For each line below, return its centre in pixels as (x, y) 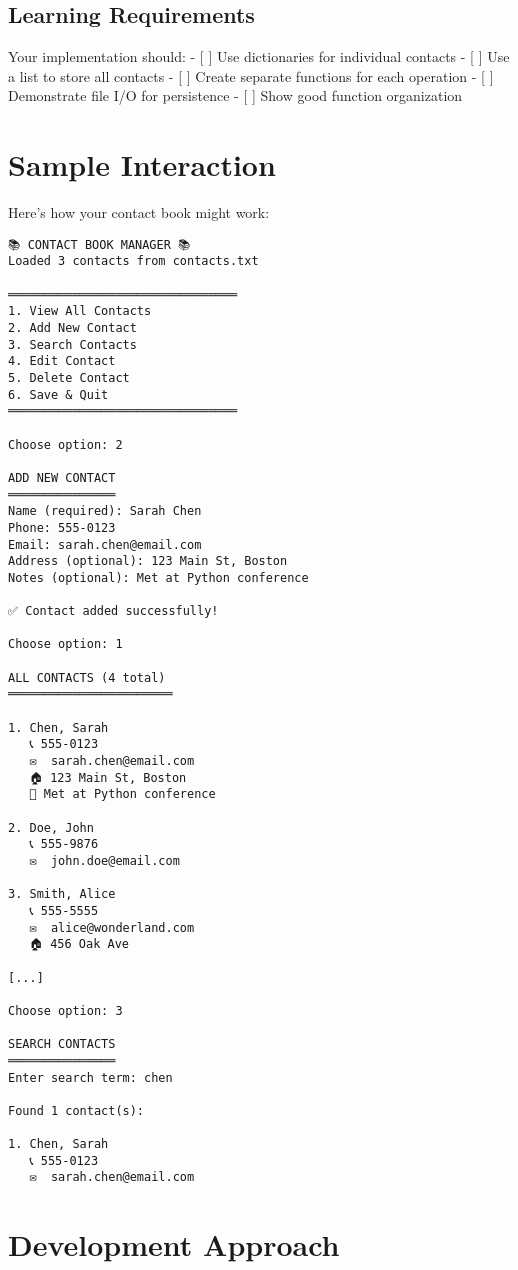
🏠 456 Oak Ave (79, 944)
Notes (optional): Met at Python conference (158, 577)
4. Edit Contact (62, 361)
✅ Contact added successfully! (113, 611)
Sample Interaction (142, 164)
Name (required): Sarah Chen (105, 511)
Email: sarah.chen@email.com (105, 544)
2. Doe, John (51, 827)
